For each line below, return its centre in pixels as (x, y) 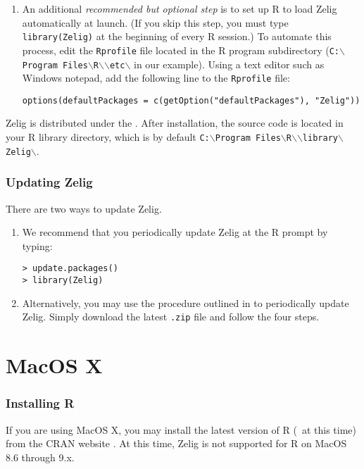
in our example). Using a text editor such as (229, 64)
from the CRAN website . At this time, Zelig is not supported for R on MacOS (176, 443)
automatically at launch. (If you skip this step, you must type (155, 22)
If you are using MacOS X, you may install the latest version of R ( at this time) (181, 429)
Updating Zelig (49, 182)
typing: (37, 245)
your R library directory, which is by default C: (108, 137)
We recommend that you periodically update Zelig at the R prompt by (175, 232)
